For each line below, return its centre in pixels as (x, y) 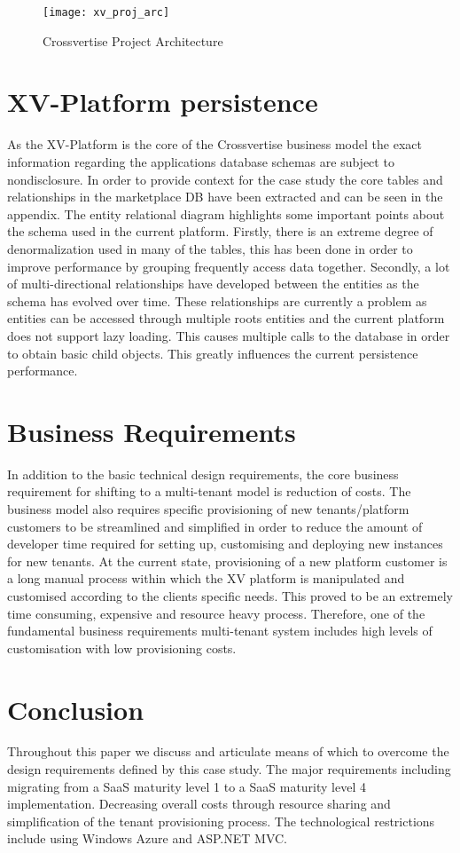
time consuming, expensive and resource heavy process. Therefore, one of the (216, 613)
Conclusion (76, 709)
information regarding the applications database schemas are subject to (201, 161)
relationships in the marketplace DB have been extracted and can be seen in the (225, 197)
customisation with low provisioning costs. (122, 648)
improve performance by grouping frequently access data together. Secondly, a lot (229, 266)
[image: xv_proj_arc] (106, 12)
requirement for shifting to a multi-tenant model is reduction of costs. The (209, 491)
